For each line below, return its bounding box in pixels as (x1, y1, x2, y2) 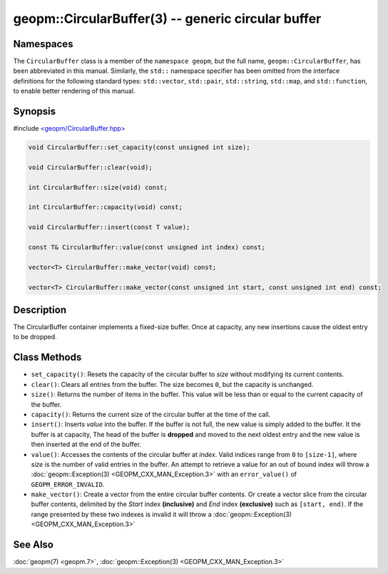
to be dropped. (13, 333, 57, 341)
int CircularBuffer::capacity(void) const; (28, 203, 183, 211)
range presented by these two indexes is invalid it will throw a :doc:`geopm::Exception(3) (31, 510, 292, 518)
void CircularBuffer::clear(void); (28, 163, 153, 171)
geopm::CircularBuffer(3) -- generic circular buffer (13, 11, 322, 26)
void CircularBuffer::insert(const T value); (28, 223, 190, 231)
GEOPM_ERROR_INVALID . (31, 480, 105, 488)
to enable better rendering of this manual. (13, 86, 136, 96)
